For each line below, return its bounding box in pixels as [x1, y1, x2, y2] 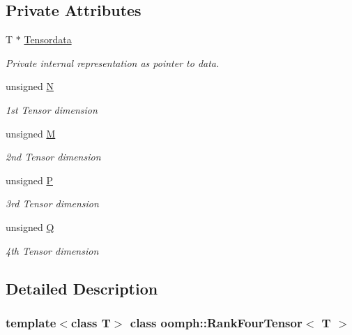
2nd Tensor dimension [6, 149, 101, 164]
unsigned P [6, 172, 53, 187]
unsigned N [6, 79, 54, 94]
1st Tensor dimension [6, 102, 98, 117]
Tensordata [24, 32, 72, 47]
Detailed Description [6, 277, 158, 299]
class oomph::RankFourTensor [130, 313, 303, 331]
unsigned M [6, 126, 56, 140]
